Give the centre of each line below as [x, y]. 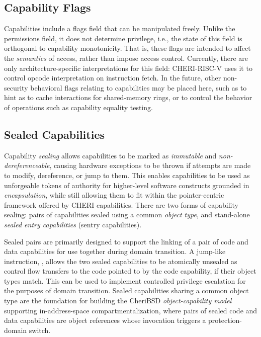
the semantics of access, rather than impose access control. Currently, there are [126, 58]
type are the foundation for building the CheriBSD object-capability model [118, 301]
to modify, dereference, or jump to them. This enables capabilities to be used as [127, 175]
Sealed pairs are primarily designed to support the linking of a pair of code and [126, 241]
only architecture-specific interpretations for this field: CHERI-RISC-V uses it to [128, 68]
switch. [40, 330]
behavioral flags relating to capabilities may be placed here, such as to [139, 87]
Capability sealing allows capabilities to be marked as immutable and [110, 155]
